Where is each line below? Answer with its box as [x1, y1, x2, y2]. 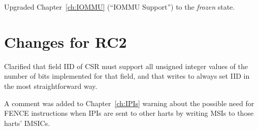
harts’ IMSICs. [4, 117, 50, 128]
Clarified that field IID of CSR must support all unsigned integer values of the [4, 60, 248, 71]
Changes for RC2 [4, 31, 127, 52]
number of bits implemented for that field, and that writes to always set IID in [4, 71, 250, 81]
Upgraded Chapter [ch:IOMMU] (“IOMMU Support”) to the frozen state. [4, 2, 235, 12]
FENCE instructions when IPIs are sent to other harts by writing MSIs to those [4, 108, 254, 118]
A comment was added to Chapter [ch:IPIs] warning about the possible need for [4, 97, 254, 108]
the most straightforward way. [4, 80, 98, 91]
